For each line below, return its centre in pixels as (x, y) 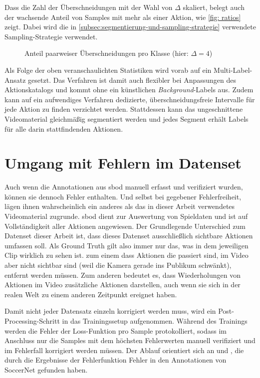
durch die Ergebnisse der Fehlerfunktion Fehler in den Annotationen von (116, 360)
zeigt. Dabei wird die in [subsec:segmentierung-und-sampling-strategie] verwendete (130, 27)
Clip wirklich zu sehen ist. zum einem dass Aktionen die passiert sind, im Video (127, 255)
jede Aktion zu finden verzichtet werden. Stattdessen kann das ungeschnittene (124, 109)
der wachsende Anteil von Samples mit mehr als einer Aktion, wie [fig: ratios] (123, 17)
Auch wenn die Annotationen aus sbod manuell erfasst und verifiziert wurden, (124, 187)
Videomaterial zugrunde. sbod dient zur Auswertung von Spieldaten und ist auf (126, 216)
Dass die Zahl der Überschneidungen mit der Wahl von (89, 7)
